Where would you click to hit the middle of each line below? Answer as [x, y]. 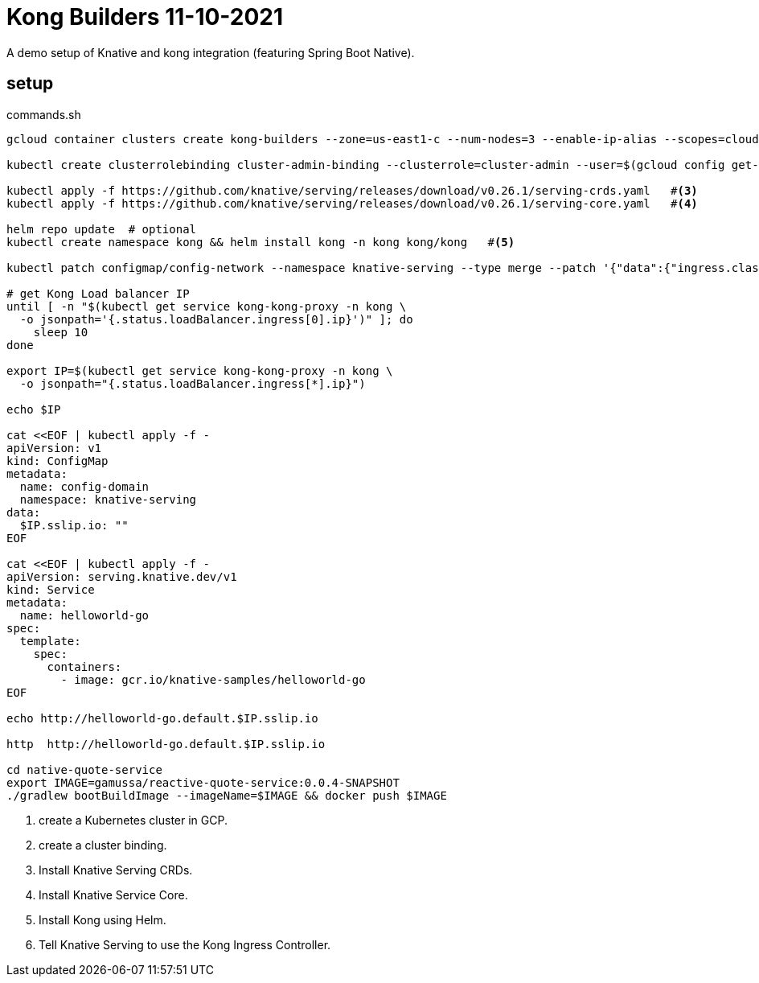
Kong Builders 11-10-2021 [145, 17]
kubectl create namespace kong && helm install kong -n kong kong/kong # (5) [261, 242]
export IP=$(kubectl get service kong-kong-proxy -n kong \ [200, 370]
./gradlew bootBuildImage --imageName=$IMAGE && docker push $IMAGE [227, 795]
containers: [84, 666]
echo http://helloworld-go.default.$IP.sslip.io [162, 718]
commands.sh [44, 114]
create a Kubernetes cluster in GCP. [133, 820]
